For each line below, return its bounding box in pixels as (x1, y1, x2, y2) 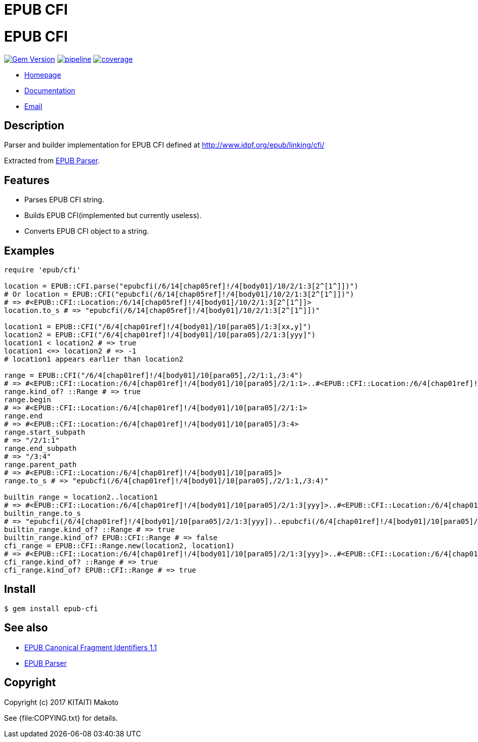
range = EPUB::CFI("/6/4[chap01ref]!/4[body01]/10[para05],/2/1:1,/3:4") (4, 371, 303, 380)
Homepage (24, 70, 61, 79)
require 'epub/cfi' (4, 266, 81, 274)
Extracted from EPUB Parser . (4, 156, 100, 165)
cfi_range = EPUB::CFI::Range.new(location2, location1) (4, 542, 235, 550)
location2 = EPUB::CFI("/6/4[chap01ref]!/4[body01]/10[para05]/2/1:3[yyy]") (4, 331, 316, 339)
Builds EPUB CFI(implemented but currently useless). (24, 211, 202, 220)
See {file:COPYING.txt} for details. (4, 713, 118, 722)
